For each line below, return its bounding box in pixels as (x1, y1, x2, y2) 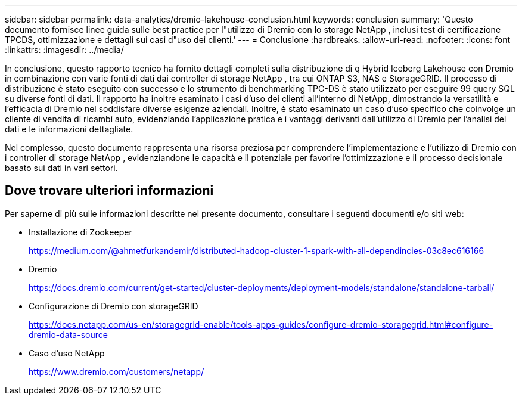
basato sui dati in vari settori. (5, 163, 118, 173)
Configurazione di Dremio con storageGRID (29, 300, 198, 311)
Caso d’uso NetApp (29, 348, 105, 358)
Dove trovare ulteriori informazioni (5, 183, 214, 199)
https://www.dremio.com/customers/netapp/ (29, 366, 204, 377)
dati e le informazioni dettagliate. (5, 124, 133, 134)
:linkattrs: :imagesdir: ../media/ (5, 45, 124, 55)
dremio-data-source (29, 329, 108, 340)
